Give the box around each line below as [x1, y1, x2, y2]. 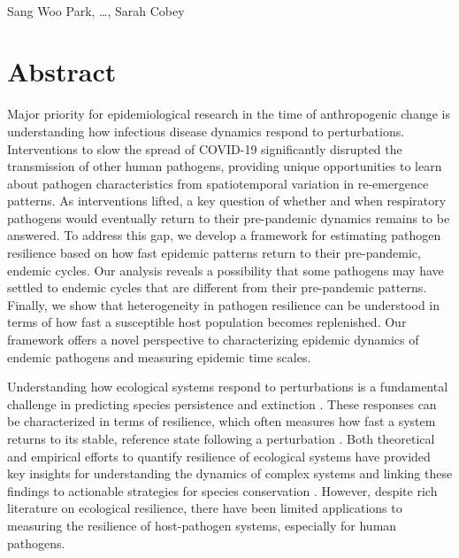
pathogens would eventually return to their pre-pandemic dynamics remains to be [7, 208, 450, 227]
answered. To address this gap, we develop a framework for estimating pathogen [7, 226, 441, 244]
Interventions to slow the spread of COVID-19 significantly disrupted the [7, 139, 402, 158]
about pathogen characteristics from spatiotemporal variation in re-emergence [7, 174, 429, 192]
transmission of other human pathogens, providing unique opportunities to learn [7, 157, 442, 175]
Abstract [7, 53, 117, 89]
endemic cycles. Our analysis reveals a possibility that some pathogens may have [7, 260, 444, 279]
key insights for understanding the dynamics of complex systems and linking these [7, 464, 453, 483]
